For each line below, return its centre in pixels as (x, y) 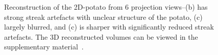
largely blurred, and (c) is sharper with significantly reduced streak (109, 27)
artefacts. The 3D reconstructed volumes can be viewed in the (101, 36)
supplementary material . (44, 47)
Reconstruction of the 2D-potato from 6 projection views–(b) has (106, 7)
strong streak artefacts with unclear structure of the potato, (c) (103, 17)
